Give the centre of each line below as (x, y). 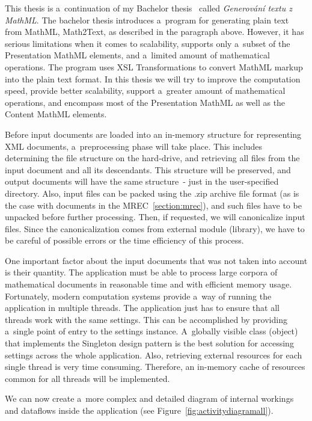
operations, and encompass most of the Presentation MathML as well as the (145, 102)
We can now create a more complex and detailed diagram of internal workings (149, 398)
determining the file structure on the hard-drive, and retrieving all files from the (152, 158)
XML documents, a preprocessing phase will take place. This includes (134, 146)
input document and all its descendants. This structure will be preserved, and (148, 169)
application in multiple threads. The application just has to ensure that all (142, 308)
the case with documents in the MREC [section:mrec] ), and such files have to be (153, 205)
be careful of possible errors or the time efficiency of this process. (124, 240)
